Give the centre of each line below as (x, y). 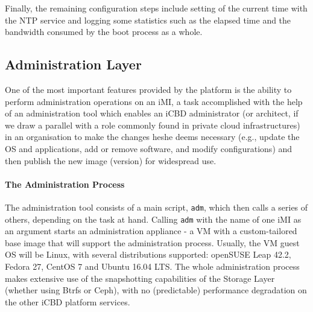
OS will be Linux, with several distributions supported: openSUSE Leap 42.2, (148, 254)
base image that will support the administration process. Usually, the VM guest (152, 242)
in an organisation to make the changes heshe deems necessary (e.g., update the (152, 137)
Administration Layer (73, 64)
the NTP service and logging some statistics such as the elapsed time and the (148, 20)
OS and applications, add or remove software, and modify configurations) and (149, 148)
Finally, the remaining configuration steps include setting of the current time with (156, 8)
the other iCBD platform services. (68, 301)
